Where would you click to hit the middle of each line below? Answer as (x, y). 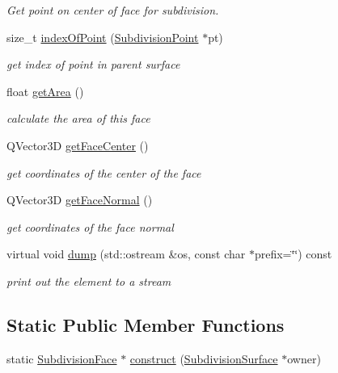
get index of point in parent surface (93, 64)
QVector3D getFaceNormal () (80, 200)
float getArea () (45, 91)
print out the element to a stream (89, 281)
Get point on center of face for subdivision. (113, 10)
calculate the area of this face (78, 118)
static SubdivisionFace (62, 358)
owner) (304, 358)
